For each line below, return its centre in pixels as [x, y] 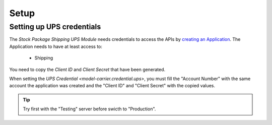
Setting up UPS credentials [55, 27]
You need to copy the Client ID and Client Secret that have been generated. [87, 69]
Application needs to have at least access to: [56, 46]
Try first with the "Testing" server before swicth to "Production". [89, 109]
